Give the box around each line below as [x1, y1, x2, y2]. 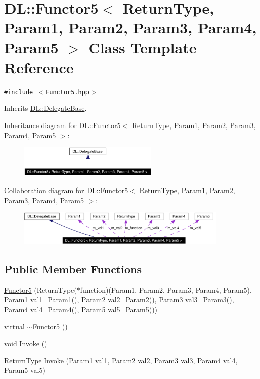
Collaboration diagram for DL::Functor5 [4, 184, 128, 195]
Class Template [88, 37, 197, 57]
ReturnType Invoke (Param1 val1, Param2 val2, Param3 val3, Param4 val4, [4, 355, 238, 365]
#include [4, 88, 33, 96]
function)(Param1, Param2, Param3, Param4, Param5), [80, 284, 252, 295]
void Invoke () [4, 338, 47, 349]
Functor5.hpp [46, 88, 89, 96]
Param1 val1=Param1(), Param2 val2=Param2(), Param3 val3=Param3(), [4, 294, 234, 305]
